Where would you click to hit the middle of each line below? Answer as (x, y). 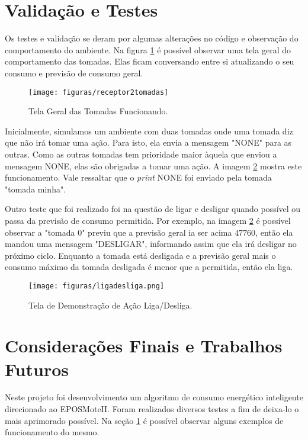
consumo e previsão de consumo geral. (74, 73)
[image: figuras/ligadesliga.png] (97, 286)
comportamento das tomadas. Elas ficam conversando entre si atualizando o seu (150, 61)
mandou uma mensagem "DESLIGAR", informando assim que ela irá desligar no (151, 244)
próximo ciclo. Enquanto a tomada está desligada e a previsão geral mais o (140, 255)
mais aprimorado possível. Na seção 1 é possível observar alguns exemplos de (144, 420)
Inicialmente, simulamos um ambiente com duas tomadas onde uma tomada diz (149, 131)
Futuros (37, 369)
